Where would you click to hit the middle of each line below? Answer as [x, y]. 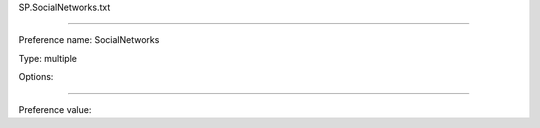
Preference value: [55, 109]
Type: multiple [47, 58]
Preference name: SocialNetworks [89, 40]
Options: [36, 77]
